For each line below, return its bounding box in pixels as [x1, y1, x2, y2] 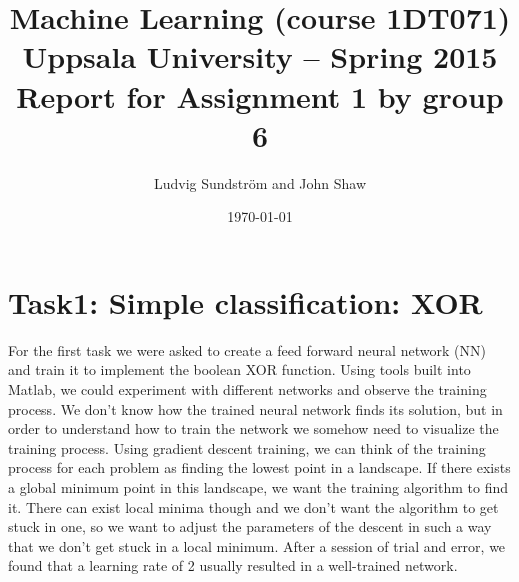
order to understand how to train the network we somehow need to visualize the [8, 418, 499, 439]
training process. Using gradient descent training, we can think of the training [8, 437, 486, 458]
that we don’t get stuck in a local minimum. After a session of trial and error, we [8, 535, 506, 556]
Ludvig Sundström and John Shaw [153, 172, 367, 193]
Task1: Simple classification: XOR [8, 281, 483, 322]
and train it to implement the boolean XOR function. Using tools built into [8, 359, 471, 380]
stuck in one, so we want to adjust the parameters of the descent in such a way [8, 516, 492, 537]
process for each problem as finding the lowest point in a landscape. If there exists [8, 457, 511, 478]
